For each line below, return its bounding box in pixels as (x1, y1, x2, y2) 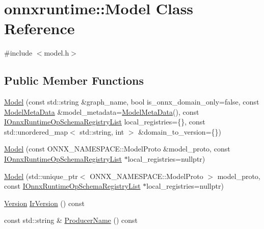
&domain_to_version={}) (138, 126, 221, 137)
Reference (4, 18, 75, 39)
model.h (44, 47, 69, 58)
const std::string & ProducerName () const (4, 215, 138, 225)
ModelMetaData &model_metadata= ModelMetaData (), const (4, 106, 199, 117)
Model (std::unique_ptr (4, 170, 78, 181)
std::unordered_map (4, 126, 68, 137)
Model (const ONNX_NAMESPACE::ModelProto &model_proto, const (4, 143, 230, 154)
